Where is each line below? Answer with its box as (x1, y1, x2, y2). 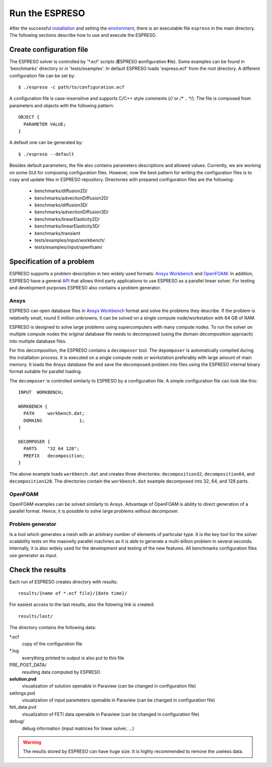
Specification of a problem (9, 257, 94, 266)
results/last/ (18, 613, 53, 619)
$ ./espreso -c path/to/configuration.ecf (18, 85, 125, 90)
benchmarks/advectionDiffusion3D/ (34, 209, 109, 215)
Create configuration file (9, 45, 88, 54)
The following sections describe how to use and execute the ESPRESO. (9, 32, 157, 38)
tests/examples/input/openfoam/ (34, 244, 103, 250)
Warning (23, 739, 41, 745)
